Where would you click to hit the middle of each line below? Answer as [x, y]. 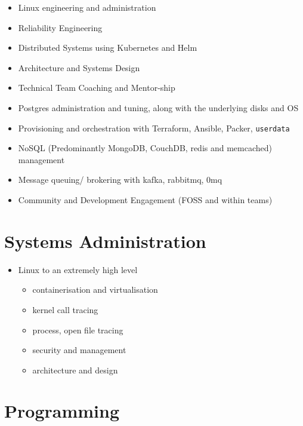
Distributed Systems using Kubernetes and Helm [108, 47]
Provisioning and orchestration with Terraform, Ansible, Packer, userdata [154, 128]
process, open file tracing [78, 330]
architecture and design [75, 370]
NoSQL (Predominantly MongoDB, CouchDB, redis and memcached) [145, 148]
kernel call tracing [65, 309]
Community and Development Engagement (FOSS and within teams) [145, 200]
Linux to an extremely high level [78, 269]
